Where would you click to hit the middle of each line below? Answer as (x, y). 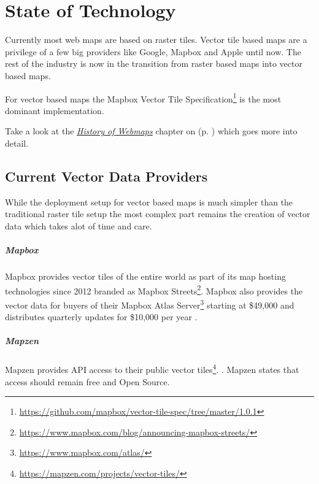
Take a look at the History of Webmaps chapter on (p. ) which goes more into (151, 131)
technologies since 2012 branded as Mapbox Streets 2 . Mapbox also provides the (154, 290)
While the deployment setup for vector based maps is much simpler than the (149, 202)
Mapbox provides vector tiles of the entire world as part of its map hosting (145, 276)
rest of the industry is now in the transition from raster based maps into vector (154, 63)
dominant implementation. (55, 110)
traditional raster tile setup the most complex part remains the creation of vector (158, 214)
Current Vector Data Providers (106, 176)
